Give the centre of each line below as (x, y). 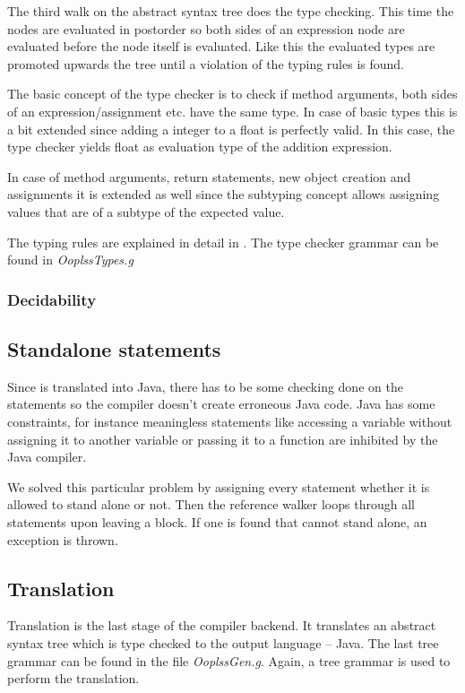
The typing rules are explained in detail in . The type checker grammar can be (223, 242)
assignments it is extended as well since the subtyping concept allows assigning (224, 194)
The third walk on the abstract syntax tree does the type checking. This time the (231, 11)
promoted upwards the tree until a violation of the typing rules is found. (206, 63)
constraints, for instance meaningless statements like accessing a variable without (230, 421)
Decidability (52, 299)
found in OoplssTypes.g (70, 260)
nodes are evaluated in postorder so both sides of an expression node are (206, 28)
